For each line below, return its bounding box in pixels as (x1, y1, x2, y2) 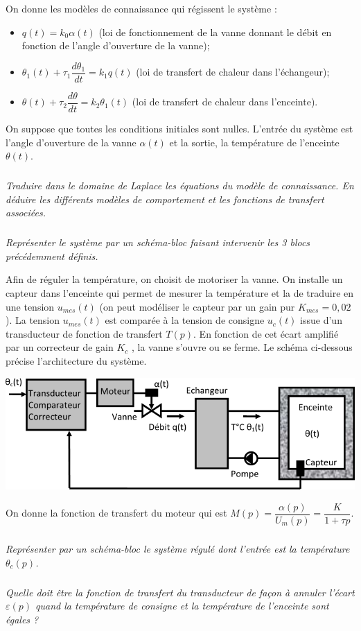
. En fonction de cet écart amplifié (193, 326, 339, 340)
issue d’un (300, 313, 342, 327)
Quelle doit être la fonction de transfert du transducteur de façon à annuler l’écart (6, 585, 355, 599)
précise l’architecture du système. (6, 353, 147, 368)
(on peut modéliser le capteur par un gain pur (99, 299, 295, 313)
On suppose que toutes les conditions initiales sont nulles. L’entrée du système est (6, 121, 353, 135)
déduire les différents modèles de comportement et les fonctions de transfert (6, 191, 324, 206)
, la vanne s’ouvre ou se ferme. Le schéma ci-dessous (131, 340, 353, 354)
